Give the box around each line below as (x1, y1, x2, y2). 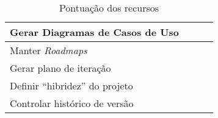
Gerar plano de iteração (10, 61, 111, 75)
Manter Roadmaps (10, 43, 87, 57)
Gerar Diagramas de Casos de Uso (10, 25, 179, 39)
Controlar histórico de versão (10, 96, 134, 110)
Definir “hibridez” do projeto (10, 78, 133, 92)
